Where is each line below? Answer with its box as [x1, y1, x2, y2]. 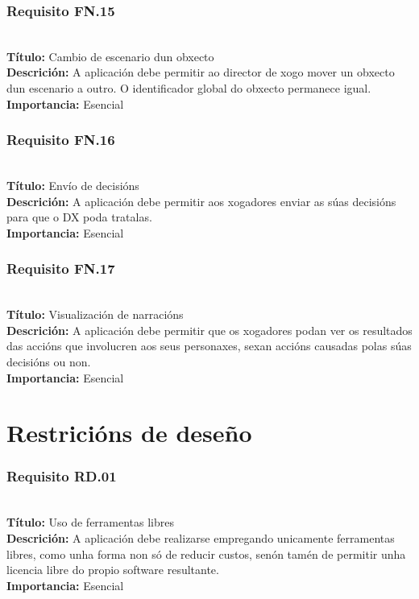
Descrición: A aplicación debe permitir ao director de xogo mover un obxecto [6, 64, 395, 81]
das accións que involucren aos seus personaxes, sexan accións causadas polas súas [6, 337, 412, 354]
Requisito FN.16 [6, 130, 115, 150]
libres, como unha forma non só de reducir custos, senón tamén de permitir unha [6, 545, 406, 562]
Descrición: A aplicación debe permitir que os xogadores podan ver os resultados [6, 321, 413, 338]
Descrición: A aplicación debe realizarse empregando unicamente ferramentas [6, 529, 395, 546]
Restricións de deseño [6, 416, 252, 449]
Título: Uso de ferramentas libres [6, 514, 175, 531]
